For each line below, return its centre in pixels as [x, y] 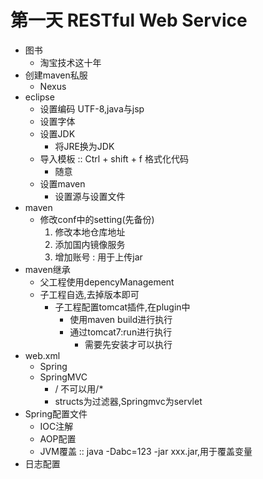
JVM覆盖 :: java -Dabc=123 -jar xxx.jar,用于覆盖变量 [146, 451]
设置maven [62, 183]
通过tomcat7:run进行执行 [121, 332]
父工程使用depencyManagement [107, 282]
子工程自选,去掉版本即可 [89, 294]
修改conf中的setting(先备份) [97, 219]
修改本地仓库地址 [90, 232]
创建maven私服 [56, 75]
